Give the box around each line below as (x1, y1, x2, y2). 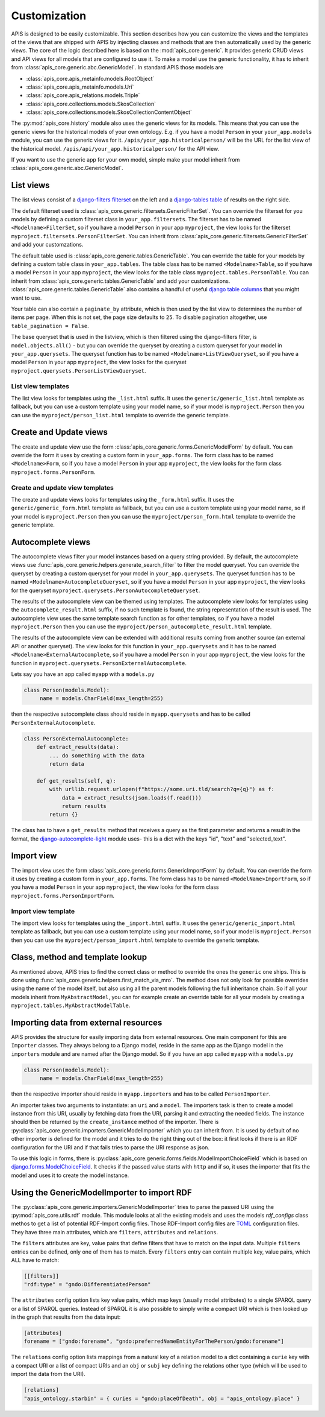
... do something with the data (49, 752, 144, 759)
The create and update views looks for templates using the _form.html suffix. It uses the (11, 496, 234, 503)
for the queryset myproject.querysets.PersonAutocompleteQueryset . (11, 587, 200, 594)
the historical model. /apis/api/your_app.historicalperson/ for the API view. (11, 145, 220, 152)
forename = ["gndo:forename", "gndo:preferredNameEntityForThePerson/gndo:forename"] (23, 1338, 284, 1345)
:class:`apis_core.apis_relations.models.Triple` (26, 92, 140, 99)
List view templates (11, 382, 69, 390)
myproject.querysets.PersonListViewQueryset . (11, 367, 147, 374)
